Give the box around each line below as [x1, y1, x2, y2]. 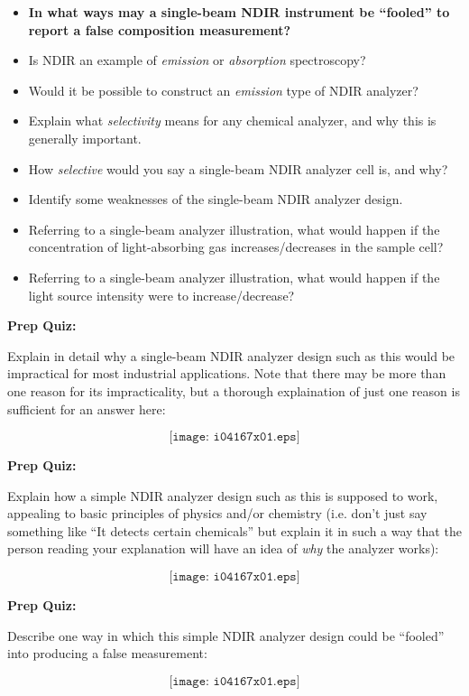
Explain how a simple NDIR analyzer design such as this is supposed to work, [7, 486, 438, 505]
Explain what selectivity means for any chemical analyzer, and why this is [28, 111, 437, 130]
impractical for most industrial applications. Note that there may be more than [7, 364, 446, 383]
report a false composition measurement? [28, 20, 291, 39]
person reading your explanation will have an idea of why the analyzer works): [7, 539, 439, 558]
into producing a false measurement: [7, 644, 207, 663]
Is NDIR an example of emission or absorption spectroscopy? [28, 51, 366, 70]
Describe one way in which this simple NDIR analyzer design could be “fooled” [7, 626, 445, 645]
